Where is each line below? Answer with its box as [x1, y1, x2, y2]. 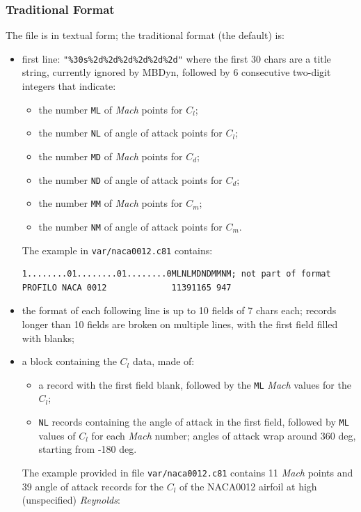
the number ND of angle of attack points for [38, 172, 223, 187]
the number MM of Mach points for [38, 196, 183, 210]
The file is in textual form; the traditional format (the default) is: [6, 28, 284, 42]
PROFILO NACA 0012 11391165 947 [22, 282, 232, 293]
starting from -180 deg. [38, 442, 137, 456]
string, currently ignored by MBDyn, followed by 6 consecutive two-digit [22, 65, 331, 79]
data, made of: [132, 354, 195, 369]
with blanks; [22, 330, 74, 345]
